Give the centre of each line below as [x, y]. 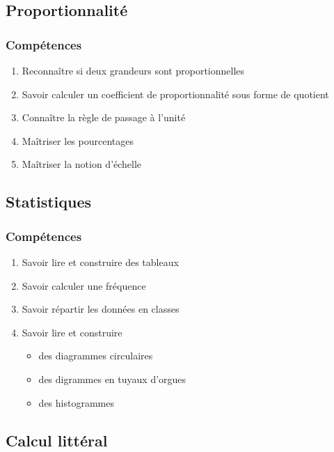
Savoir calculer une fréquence [84, 285]
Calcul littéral [57, 440]
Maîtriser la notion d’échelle [82, 164]
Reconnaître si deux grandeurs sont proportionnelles [133, 70]
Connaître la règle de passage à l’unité [104, 117]
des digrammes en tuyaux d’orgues [112, 379]
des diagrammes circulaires [96, 356]
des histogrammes [76, 402]
